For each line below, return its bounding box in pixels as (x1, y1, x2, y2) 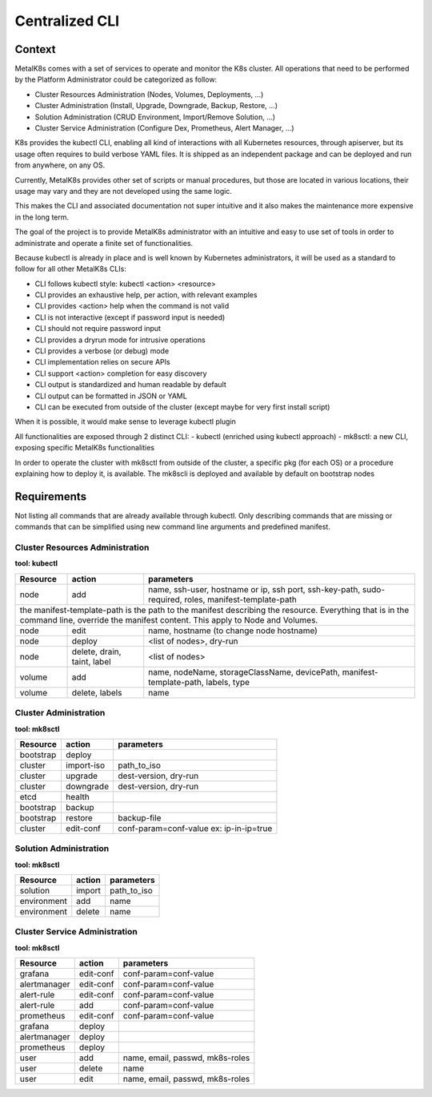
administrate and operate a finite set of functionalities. (14, 238, 194, 248)
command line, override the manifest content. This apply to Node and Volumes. (19, 614, 318, 625)
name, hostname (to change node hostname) (148, 625, 318, 636)
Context (14, 42, 56, 56)
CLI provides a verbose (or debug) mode (34, 346, 170, 356)
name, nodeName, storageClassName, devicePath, (148, 666, 340, 677)
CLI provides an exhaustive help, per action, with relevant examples (34, 290, 258, 300)
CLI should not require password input (34, 324, 162, 333)
